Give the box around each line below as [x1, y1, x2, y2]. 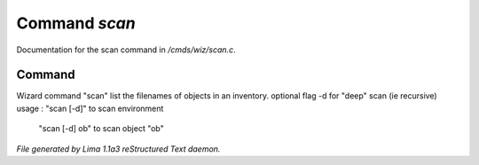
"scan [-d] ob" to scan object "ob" [38, 123, 164, 134]
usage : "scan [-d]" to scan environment [16, 103, 164, 114]
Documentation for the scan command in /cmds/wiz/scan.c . [16, 44, 236, 55]
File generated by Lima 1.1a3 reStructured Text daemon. [16, 143, 221, 154]
